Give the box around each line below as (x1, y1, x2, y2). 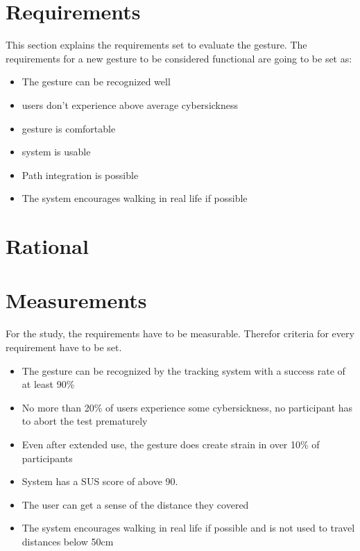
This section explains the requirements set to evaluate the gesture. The (6, 37, 307, 52)
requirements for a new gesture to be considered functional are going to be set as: (6, 51, 352, 65)
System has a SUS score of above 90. (22, 474, 178, 489)
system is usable (22, 144, 91, 159)
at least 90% (22, 377, 75, 391)
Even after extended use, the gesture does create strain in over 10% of (22, 436, 320, 451)
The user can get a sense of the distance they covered (22, 497, 249, 511)
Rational (6, 232, 89, 260)
